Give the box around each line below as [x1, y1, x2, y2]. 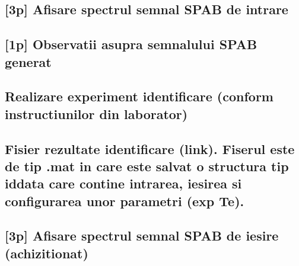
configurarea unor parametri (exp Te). [5, 191, 244, 210]
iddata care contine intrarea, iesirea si [5, 174, 242, 193]
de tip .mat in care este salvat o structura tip [5, 156, 289, 175]
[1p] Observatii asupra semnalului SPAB [5, 35, 257, 53]
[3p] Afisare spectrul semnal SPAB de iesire [5, 226, 279, 245]
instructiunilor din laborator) [5, 104, 188, 123]
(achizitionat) [5, 243, 88, 262]
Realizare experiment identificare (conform [5, 87, 273, 105]
